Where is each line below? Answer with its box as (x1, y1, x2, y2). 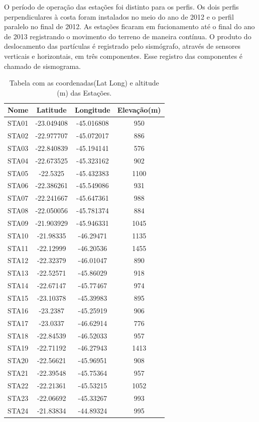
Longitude (75, 105, 110, 115)
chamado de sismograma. (4, 60, 81, 71)
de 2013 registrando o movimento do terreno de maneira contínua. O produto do (4, 31, 251, 41)
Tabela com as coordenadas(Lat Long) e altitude (9, 77, 159, 88)
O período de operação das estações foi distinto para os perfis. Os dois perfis (4, 2, 239, 12)
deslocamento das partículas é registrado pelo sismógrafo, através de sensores (4, 41, 241, 51)
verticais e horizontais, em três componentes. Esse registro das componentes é (4, 50, 243, 61)
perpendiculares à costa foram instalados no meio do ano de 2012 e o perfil (4, 11, 234, 22)
